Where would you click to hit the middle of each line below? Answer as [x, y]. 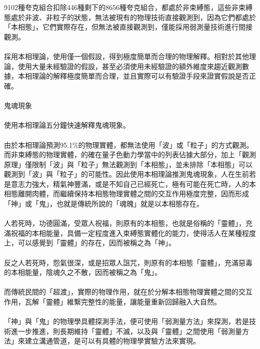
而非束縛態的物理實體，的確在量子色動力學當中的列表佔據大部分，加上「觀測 [130, 154]
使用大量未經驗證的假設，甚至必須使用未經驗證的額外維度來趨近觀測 [130, 66]
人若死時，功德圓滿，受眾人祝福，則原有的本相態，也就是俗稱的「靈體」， [125, 223]
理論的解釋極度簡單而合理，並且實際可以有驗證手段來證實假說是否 [140, 76]
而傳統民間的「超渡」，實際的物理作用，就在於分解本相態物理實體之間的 [121, 292]
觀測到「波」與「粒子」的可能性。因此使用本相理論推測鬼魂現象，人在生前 [126, 174]
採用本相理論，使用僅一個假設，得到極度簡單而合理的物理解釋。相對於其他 [126, 56]
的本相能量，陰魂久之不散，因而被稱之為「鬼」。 [83, 272]
